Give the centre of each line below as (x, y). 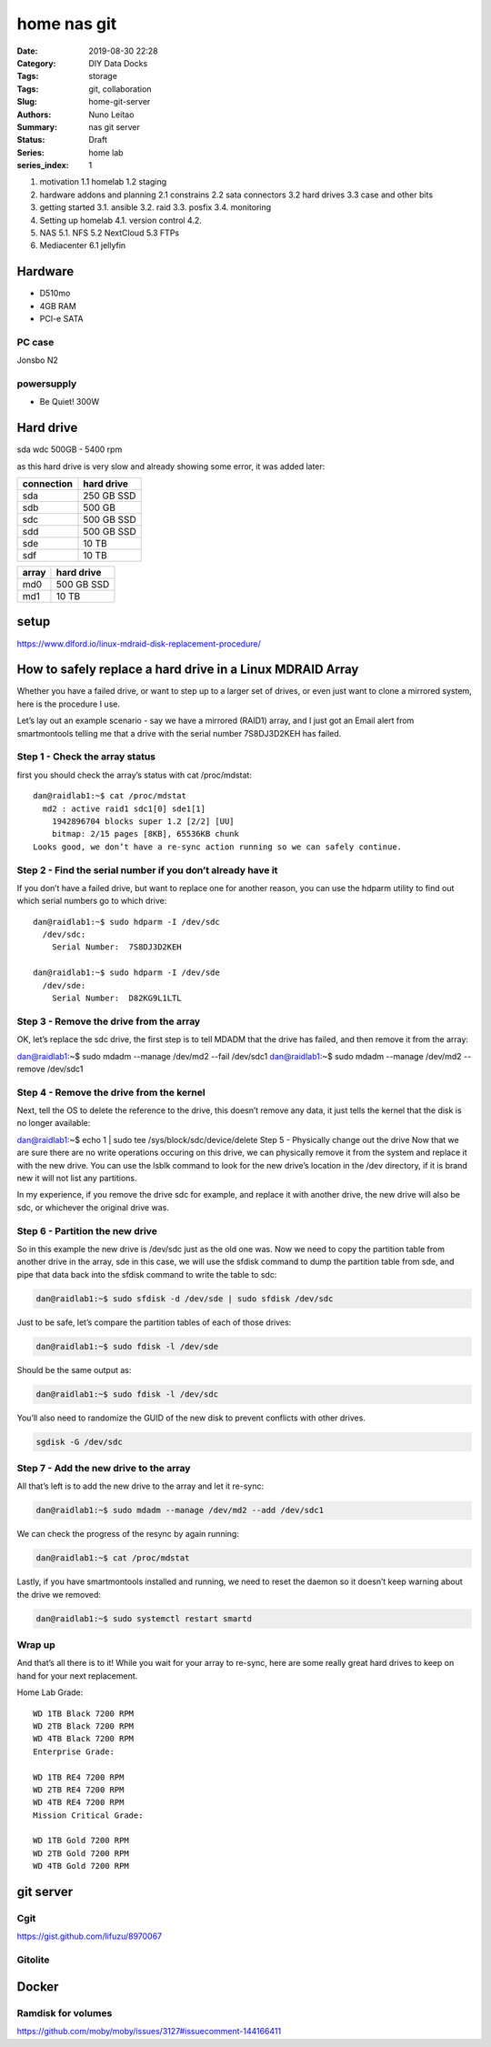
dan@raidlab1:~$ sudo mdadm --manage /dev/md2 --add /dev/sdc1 (180, 1510)
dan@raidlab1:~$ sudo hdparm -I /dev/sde (126, 973)
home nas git (67, 24)
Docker (38, 1987)
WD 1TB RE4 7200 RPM (79, 1777)
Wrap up (36, 1645)
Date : (27, 51)
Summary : (37, 126)
